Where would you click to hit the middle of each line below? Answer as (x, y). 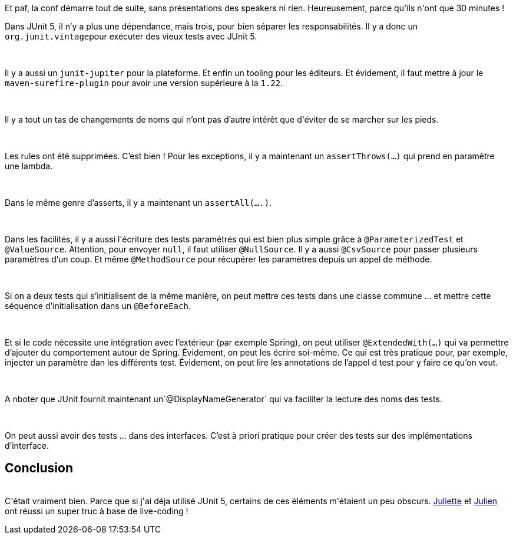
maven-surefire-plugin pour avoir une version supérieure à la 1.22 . (144, 83)
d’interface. (27, 446)
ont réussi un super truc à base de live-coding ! (97, 511)
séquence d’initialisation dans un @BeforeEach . (98, 306)
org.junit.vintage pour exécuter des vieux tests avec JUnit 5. (131, 36)
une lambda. (29, 166)
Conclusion (39, 468)
